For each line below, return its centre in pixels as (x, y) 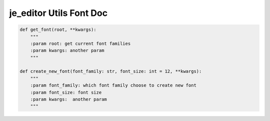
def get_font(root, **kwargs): (58, 30)
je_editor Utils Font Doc (58, 13)
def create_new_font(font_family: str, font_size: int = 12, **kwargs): (111, 71)
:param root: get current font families (80, 43)
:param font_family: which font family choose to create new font (113, 85)
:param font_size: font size (66, 92)
